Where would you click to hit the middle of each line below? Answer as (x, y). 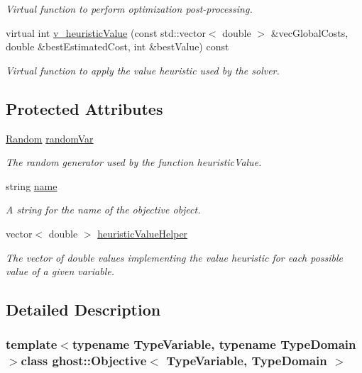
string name (32, 185)
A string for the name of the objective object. (103, 210)
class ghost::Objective (84, 361)
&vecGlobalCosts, (309, 32)
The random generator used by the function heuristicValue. (134, 162)
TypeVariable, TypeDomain (247, 361)
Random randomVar (50, 138)
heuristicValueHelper (143, 233)
